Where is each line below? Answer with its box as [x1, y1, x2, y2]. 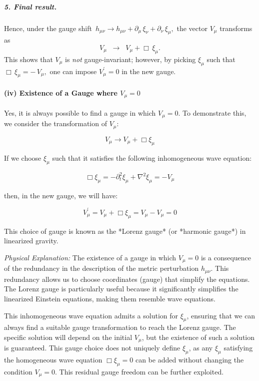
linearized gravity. [4, 235, 58, 246]
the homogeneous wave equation [4, 354, 102, 365]
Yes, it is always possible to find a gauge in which [4, 108, 156, 118]
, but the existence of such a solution [141, 331, 255, 342]
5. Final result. [4, 1, 57, 12]
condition [4, 366, 32, 376]
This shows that [4, 54, 53, 64]
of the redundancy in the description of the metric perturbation [4, 263, 199, 273]
